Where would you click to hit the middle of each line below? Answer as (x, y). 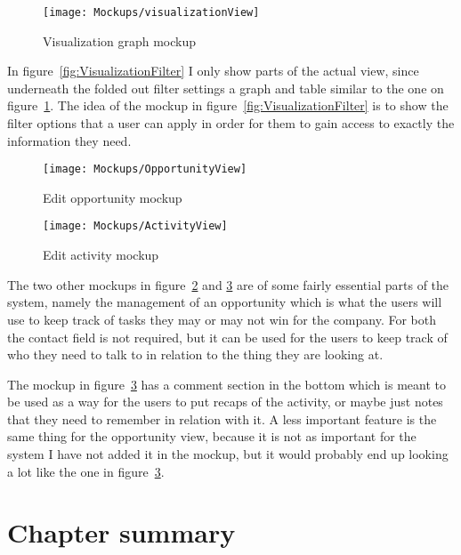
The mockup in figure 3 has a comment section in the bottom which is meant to (226, 384)
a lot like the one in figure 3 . (86, 471)
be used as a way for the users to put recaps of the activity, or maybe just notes (225, 402)
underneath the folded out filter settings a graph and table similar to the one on (226, 88)
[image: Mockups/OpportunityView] (145, 169)
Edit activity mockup (101, 255)
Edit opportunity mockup (113, 197)
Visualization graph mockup (120, 40)
